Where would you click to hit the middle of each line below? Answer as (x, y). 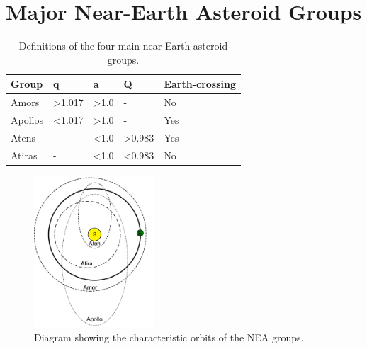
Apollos (27, 120)
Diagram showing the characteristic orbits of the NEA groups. (169, 337)
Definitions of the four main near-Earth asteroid (123, 46)
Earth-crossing (200, 84)
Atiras (24, 155)
